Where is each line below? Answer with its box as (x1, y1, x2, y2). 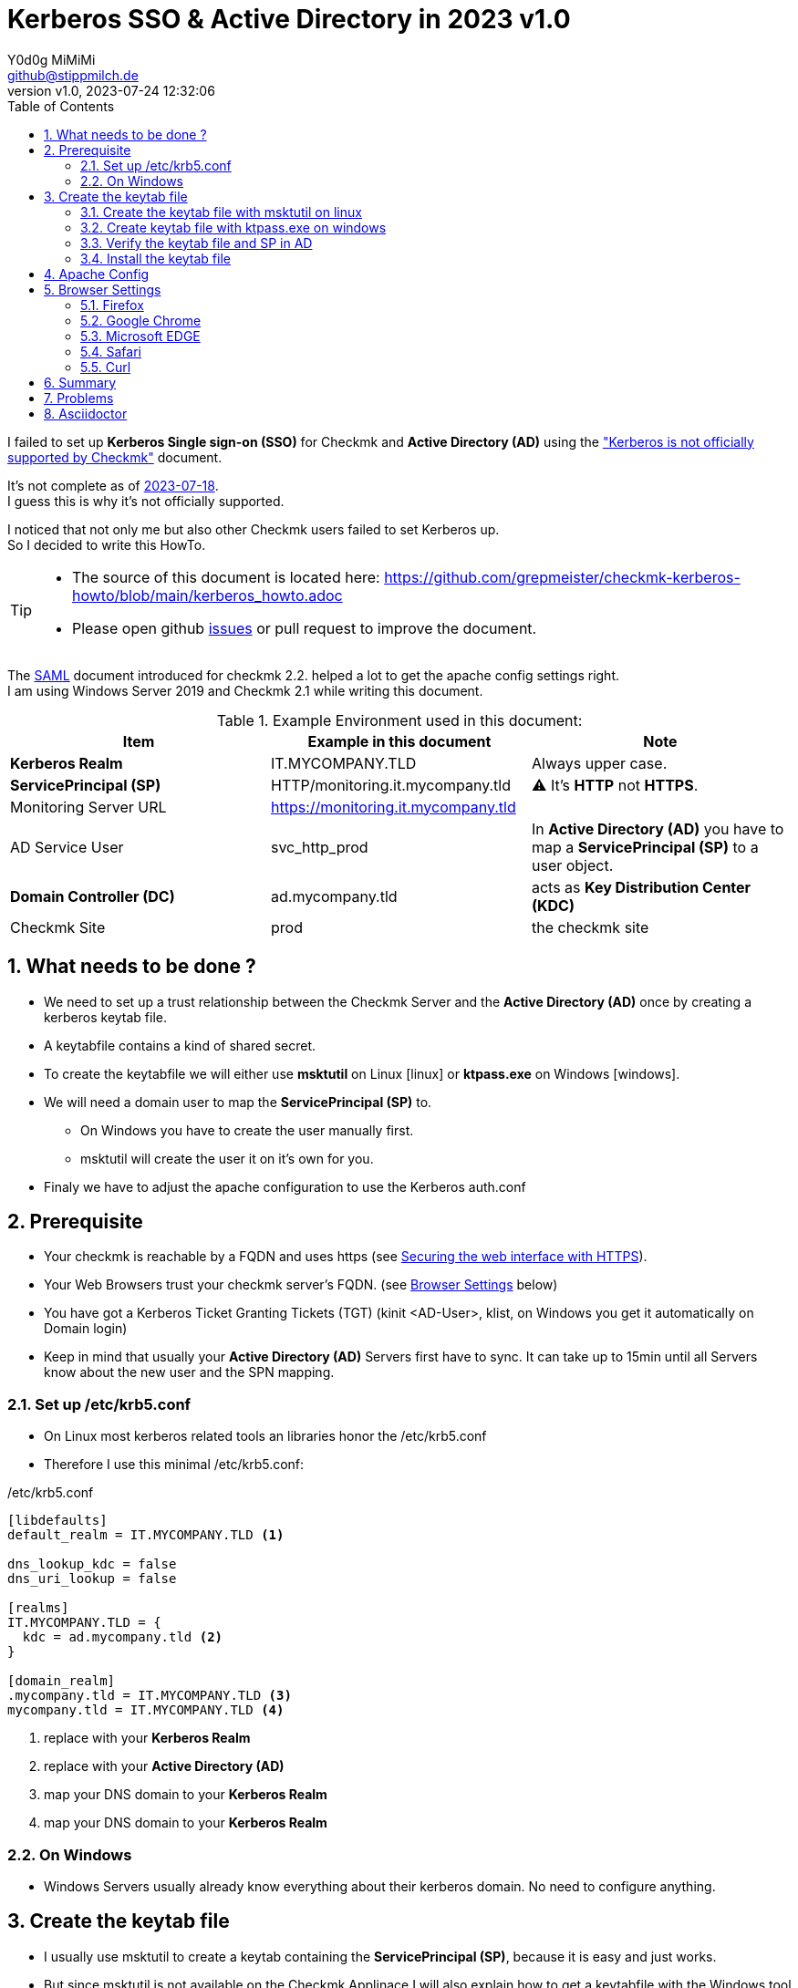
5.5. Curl (80, 358, 131, 375)
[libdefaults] (7, 1513, 108, 1528)
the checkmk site (531, 917, 649, 937)
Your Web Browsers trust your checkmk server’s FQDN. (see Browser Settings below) (44, 1277, 558, 1293)
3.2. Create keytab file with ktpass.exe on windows (80, 219, 387, 235)
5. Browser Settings (44, 281, 161, 297)
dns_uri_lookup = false (7, 1571, 177, 1587)
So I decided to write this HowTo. (7, 536, 206, 553)
